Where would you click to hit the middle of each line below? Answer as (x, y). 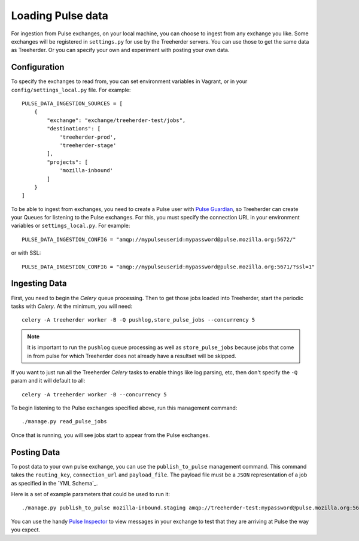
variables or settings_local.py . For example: (71, 226)
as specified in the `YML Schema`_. (54, 483)
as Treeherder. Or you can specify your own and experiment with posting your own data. (120, 50)
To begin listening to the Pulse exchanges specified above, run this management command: (124, 408)
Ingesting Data (39, 284)
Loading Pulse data (60, 16)
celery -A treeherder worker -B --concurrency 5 (94, 394)
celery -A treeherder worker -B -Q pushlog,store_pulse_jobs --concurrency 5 (139, 320)
